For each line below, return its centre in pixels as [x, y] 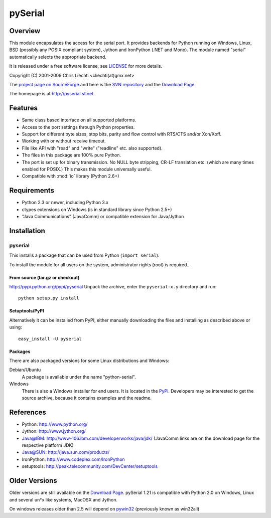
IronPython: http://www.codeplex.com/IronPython [73, 459]
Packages [20, 352]
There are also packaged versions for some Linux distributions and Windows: [89, 361]
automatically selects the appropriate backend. [58, 57]
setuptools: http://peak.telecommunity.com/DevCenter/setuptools [90, 466]
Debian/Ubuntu [25, 370]
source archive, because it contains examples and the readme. [87, 398]
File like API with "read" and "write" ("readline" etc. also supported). [92, 148]
